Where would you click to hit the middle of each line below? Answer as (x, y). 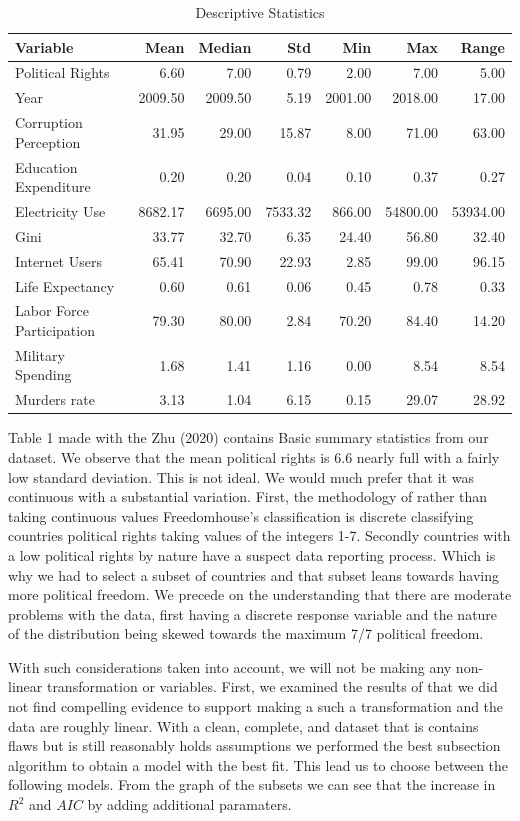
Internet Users (58, 260)
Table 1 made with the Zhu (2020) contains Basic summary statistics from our (248, 437)
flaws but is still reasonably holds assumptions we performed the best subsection (254, 745)
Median (225, 46)
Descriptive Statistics (260, 12)
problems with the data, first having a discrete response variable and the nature (253, 613)
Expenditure (53, 186)
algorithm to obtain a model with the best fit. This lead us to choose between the (258, 764)
